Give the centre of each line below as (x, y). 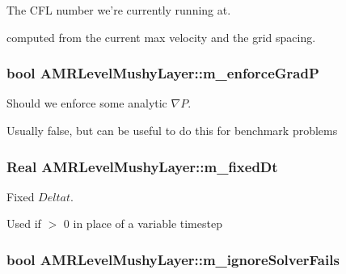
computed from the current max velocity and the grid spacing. (161, 37)
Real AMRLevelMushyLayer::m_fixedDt (142, 166)
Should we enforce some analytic (87, 103)
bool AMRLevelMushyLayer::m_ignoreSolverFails (173, 259)
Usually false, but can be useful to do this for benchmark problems (172, 130)
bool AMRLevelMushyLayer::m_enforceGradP (163, 73)
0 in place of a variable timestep (143, 223)
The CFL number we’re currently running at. (119, 10)
